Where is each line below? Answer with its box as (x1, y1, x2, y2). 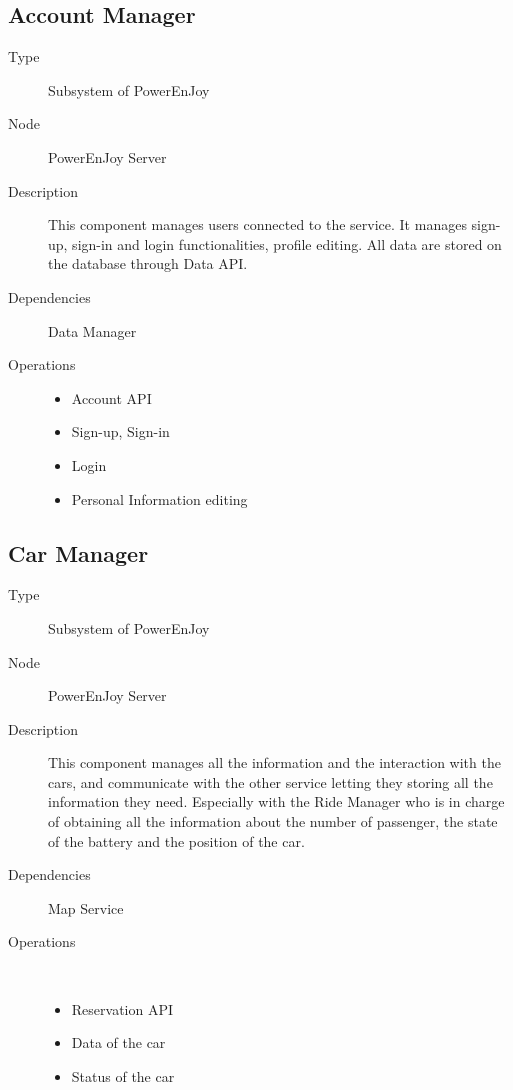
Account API (71, 387, 152, 408)
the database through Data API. (48, 253, 248, 274)
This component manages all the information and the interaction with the (48, 752, 501, 773)
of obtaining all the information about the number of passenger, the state (48, 811, 498, 832)
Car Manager (8, 537, 149, 568)
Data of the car (71, 1032, 166, 1053)
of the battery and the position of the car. (48, 830, 305, 851)
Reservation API (71, 998, 174, 1019)
